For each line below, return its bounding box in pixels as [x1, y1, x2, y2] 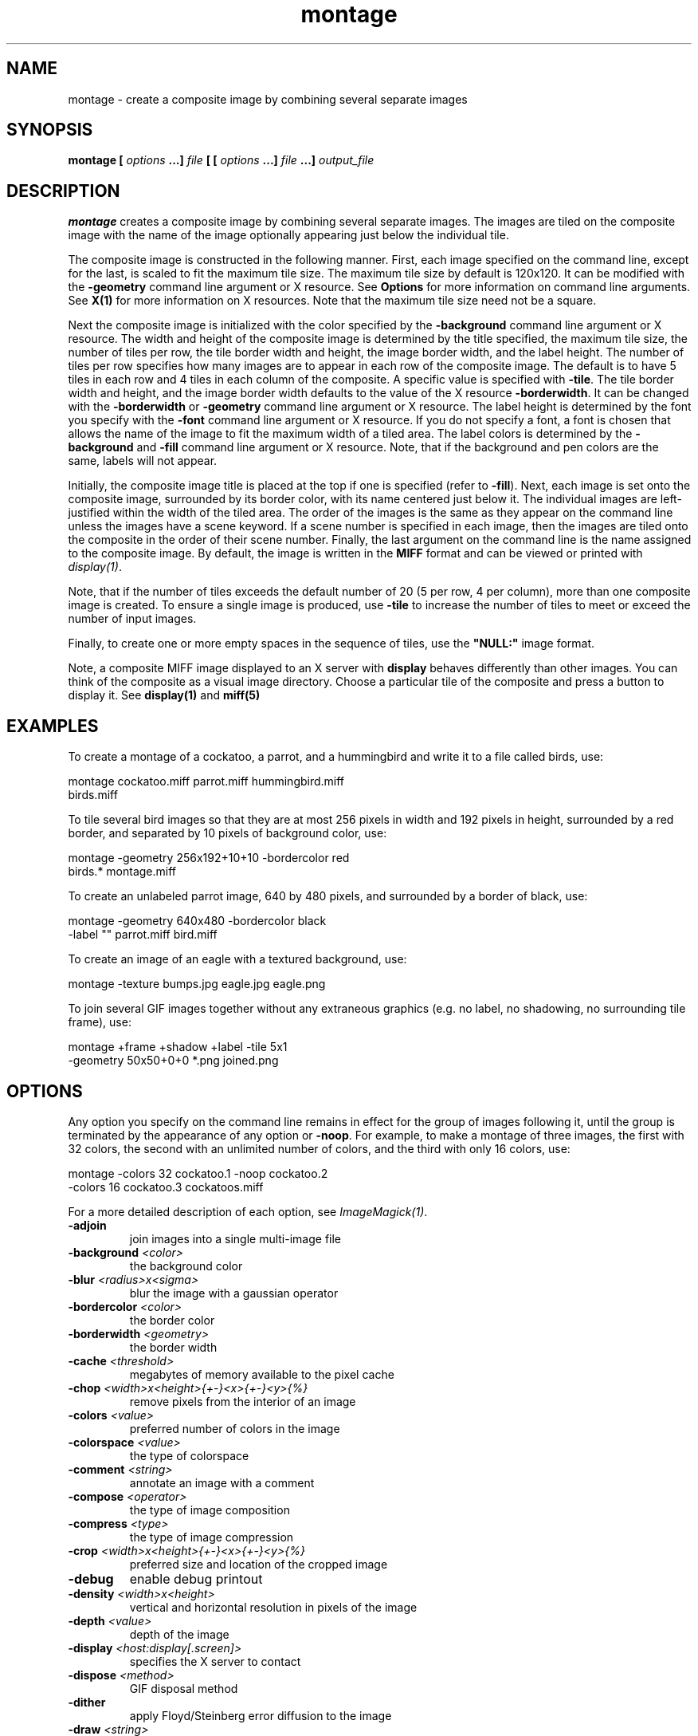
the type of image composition [129, 1502, 290, 1517]
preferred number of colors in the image [129, 1421, 340, 1435]
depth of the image [129, 1627, 229, 1641]
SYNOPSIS [6, 120, 93, 140]
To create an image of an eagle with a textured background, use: [68, 952, 407, 966]
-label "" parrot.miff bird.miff [68, 927, 218, 942]
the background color [129, 1258, 243, 1273]
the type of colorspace [129, 1448, 249, 1462]
